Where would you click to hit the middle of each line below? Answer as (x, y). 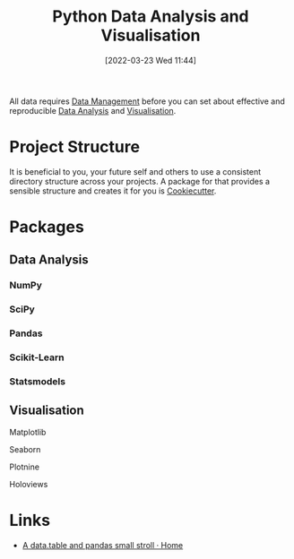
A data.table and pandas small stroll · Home (103, 545)
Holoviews (29, 484)
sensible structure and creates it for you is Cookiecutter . (113, 191)
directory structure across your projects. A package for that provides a (140, 181)
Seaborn (25, 449)
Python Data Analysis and (151, 17)
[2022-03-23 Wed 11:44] (151, 60)
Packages (47, 227)
